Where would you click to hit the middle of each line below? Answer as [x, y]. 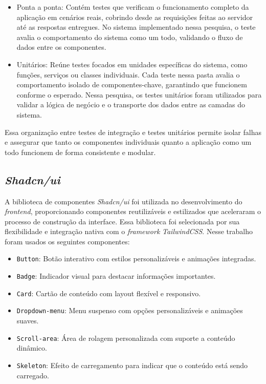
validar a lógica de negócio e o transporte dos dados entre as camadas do [131, 104]
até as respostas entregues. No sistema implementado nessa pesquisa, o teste [136, 27]
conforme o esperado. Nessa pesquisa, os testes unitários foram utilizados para [139, 94]
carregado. [33, 375]
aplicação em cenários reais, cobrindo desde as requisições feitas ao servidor [135, 17]
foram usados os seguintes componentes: [67, 241]
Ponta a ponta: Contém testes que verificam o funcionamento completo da [133, 7]
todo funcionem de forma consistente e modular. [80, 152]
